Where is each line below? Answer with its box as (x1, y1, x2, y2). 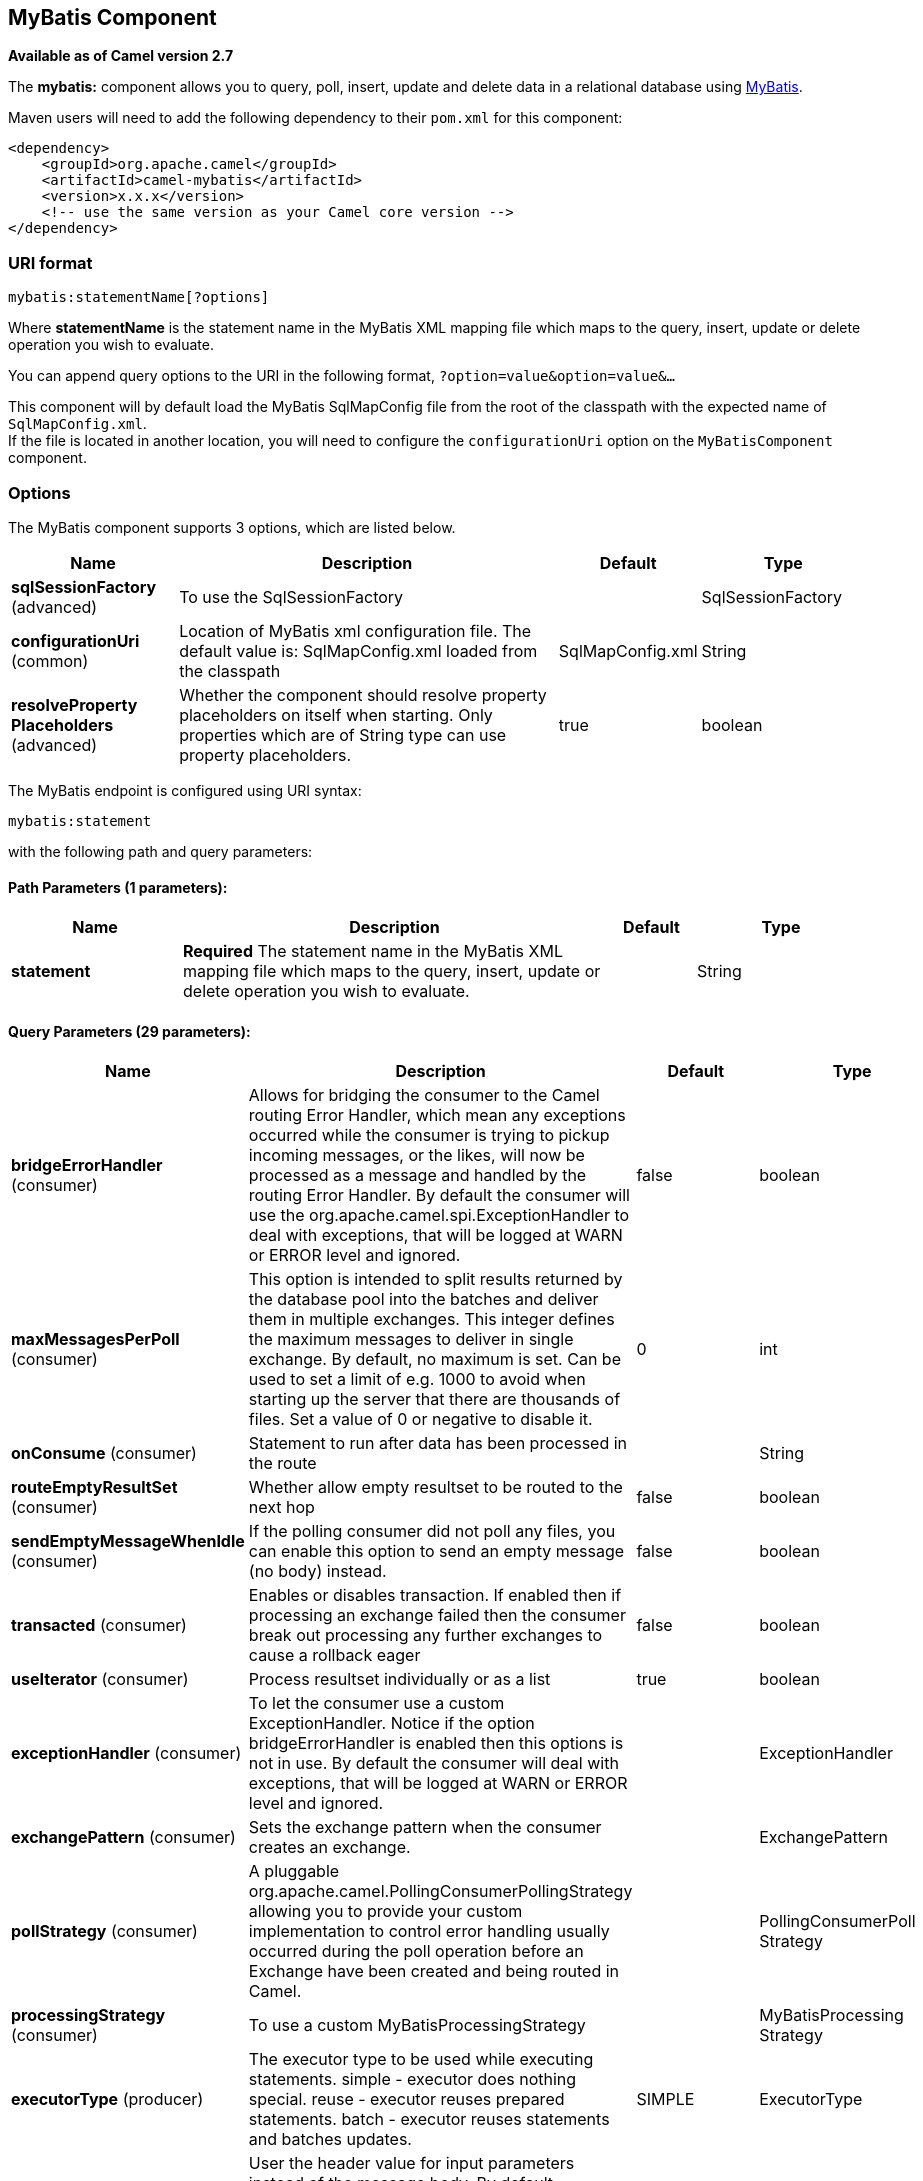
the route (248, 1453, 317, 1474)
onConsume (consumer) (11, 1443, 197, 1464)
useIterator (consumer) (11, 1669, 189, 1690)
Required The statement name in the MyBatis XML (183, 941, 563, 962)
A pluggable (248, 1861, 340, 1882)
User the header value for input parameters (248, 2153, 575, 2174)
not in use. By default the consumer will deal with (248, 1753, 619, 1774)
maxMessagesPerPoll (11, 1329, 180, 1350)
